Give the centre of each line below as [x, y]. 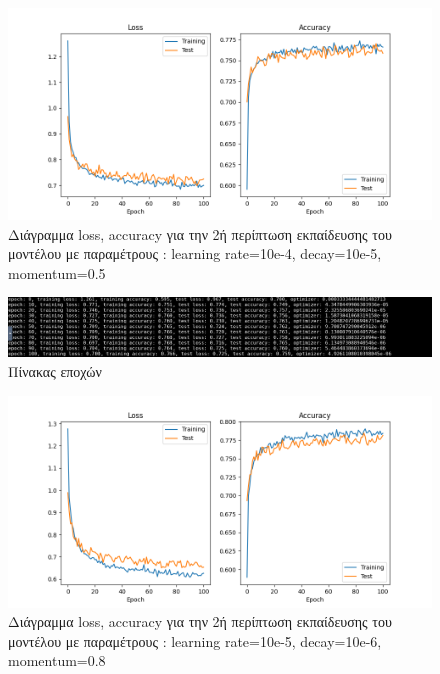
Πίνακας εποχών [55, 371]
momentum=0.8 [57, 660]
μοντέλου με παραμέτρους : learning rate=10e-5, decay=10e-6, [195, 640]
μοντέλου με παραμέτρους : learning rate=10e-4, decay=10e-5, [195, 253]
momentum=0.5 [57, 272]
